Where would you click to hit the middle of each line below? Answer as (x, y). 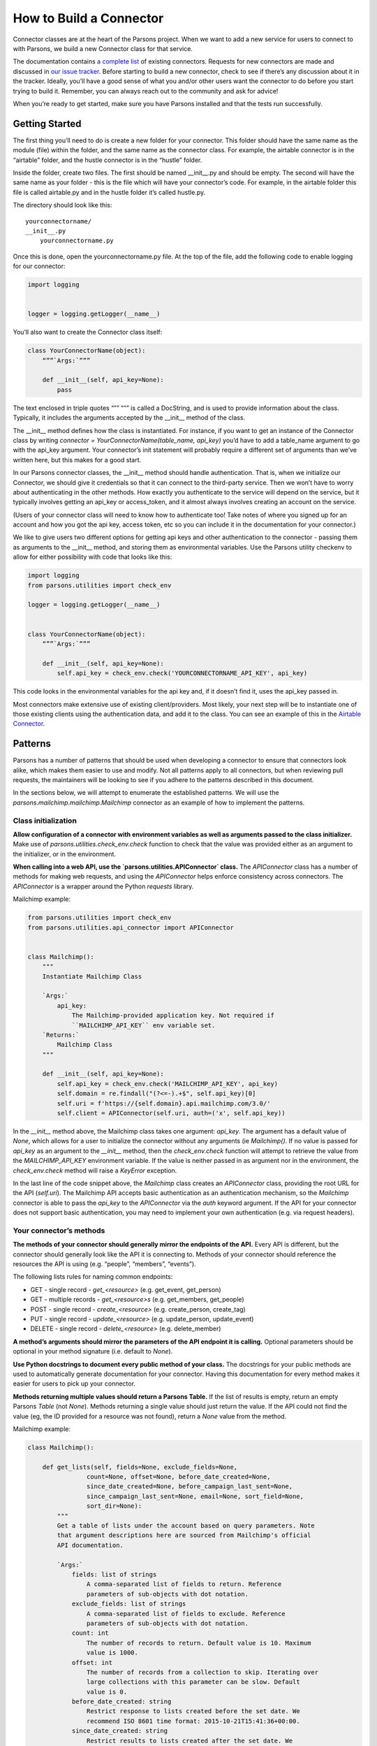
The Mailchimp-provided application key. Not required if (173, 1015)
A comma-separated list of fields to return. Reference (184, 1584)
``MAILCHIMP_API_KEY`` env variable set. (143, 1025)
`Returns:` (61, 1035)
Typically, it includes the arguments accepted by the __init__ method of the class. (129, 418)
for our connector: (39, 266)
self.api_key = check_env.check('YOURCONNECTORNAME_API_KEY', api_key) (182, 673)
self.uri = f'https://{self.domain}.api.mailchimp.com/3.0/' (164, 1103)
